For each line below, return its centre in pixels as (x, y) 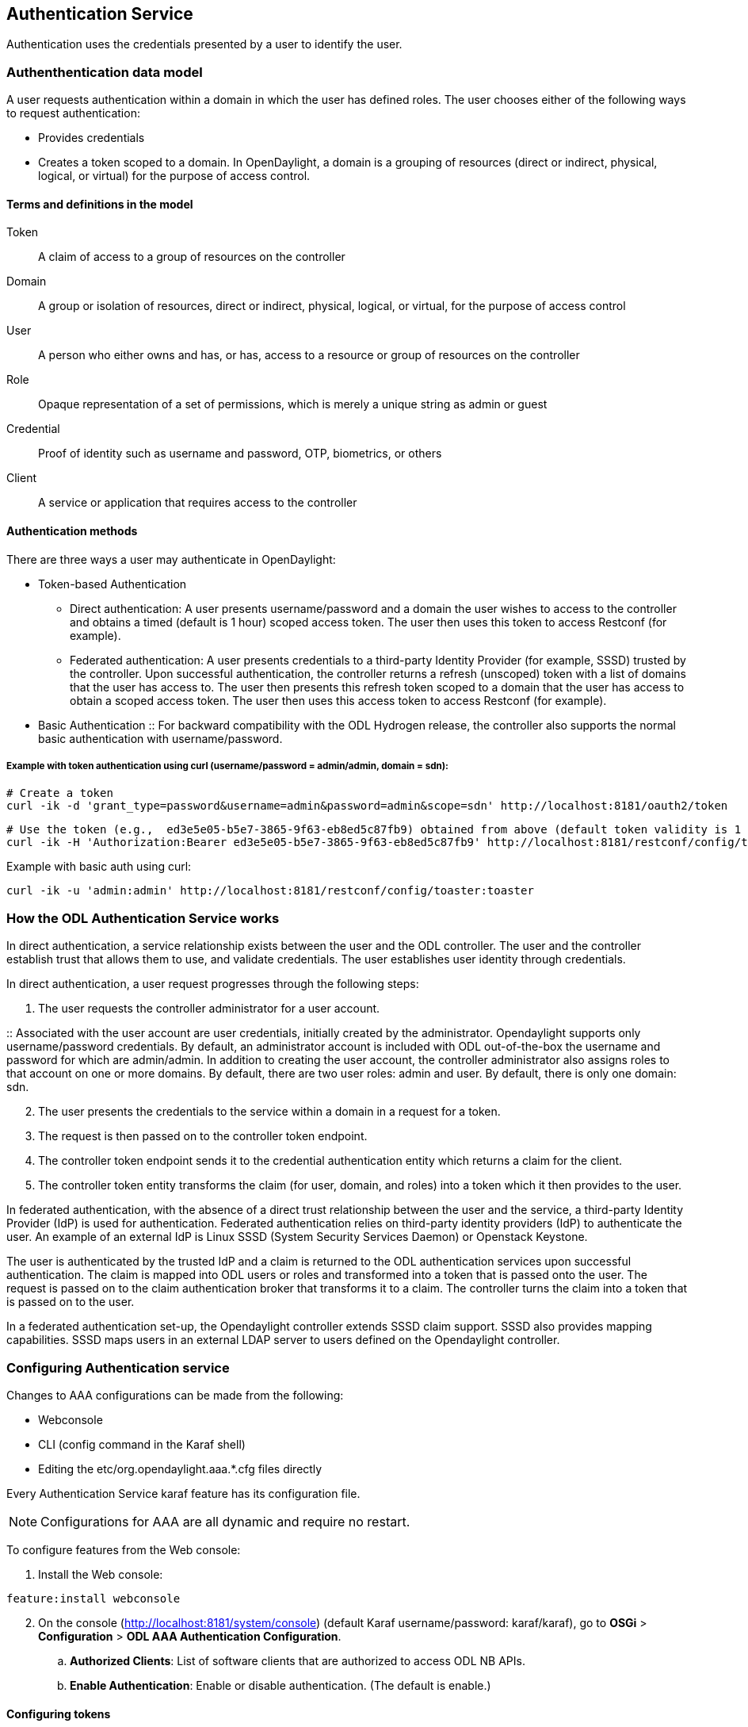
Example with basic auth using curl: (99, 867)
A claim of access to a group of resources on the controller (192, 257)
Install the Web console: (101, 1574)
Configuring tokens (59, 1714)
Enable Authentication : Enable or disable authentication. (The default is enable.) (280, 1685)
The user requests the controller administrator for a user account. (209, 1009)
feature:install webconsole (93, 1598)
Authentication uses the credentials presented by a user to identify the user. (204, 44)
